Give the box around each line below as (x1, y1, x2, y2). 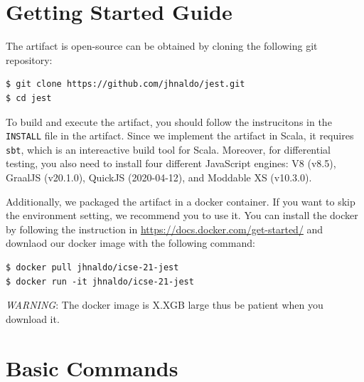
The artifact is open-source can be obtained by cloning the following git (6, 38, 318, 53)
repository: (6, 52, 53, 67)
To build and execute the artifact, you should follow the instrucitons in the (6, 114, 332, 129)
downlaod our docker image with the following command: (6, 235, 255, 250)
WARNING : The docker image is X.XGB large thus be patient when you (6, 297, 323, 312)
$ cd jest (6, 92, 52, 103)
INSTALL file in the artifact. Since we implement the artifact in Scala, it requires (6, 128, 354, 143)
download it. (6, 311, 60, 326)
